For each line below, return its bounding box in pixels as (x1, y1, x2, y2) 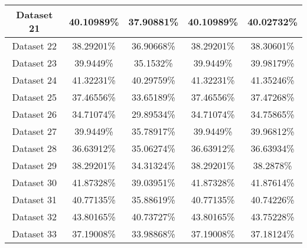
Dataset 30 (12, 176, 57, 189)
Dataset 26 (12, 107, 57, 121)
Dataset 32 (12, 210, 57, 223)
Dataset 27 (12, 124, 57, 138)
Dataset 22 (12, 39, 57, 52)
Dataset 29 (12, 158, 57, 172)
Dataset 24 (12, 73, 57, 87)
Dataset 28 (12, 141, 57, 155)
